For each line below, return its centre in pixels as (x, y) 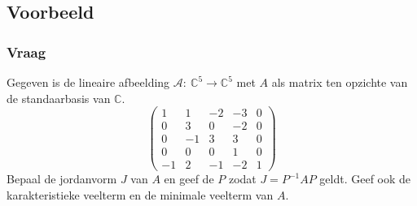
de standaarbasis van (59, 98)
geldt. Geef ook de (365, 179)
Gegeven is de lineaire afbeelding (88, 82)
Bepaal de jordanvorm (62, 179)
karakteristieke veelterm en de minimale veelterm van (140, 195)
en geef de (189, 179)
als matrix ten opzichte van (340, 82)
